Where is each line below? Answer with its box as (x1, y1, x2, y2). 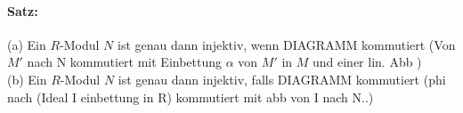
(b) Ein (7, 69, 47, 88)
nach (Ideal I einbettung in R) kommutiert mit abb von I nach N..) (7, 87, 374, 106)
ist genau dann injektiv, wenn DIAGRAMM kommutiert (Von (118, 35, 456, 53)
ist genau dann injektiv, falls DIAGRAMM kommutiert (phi (118, 69, 446, 88)
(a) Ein (7, 35, 46, 53)
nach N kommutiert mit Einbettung (27, 52, 223, 71)
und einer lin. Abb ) (312, 52, 422, 71)
